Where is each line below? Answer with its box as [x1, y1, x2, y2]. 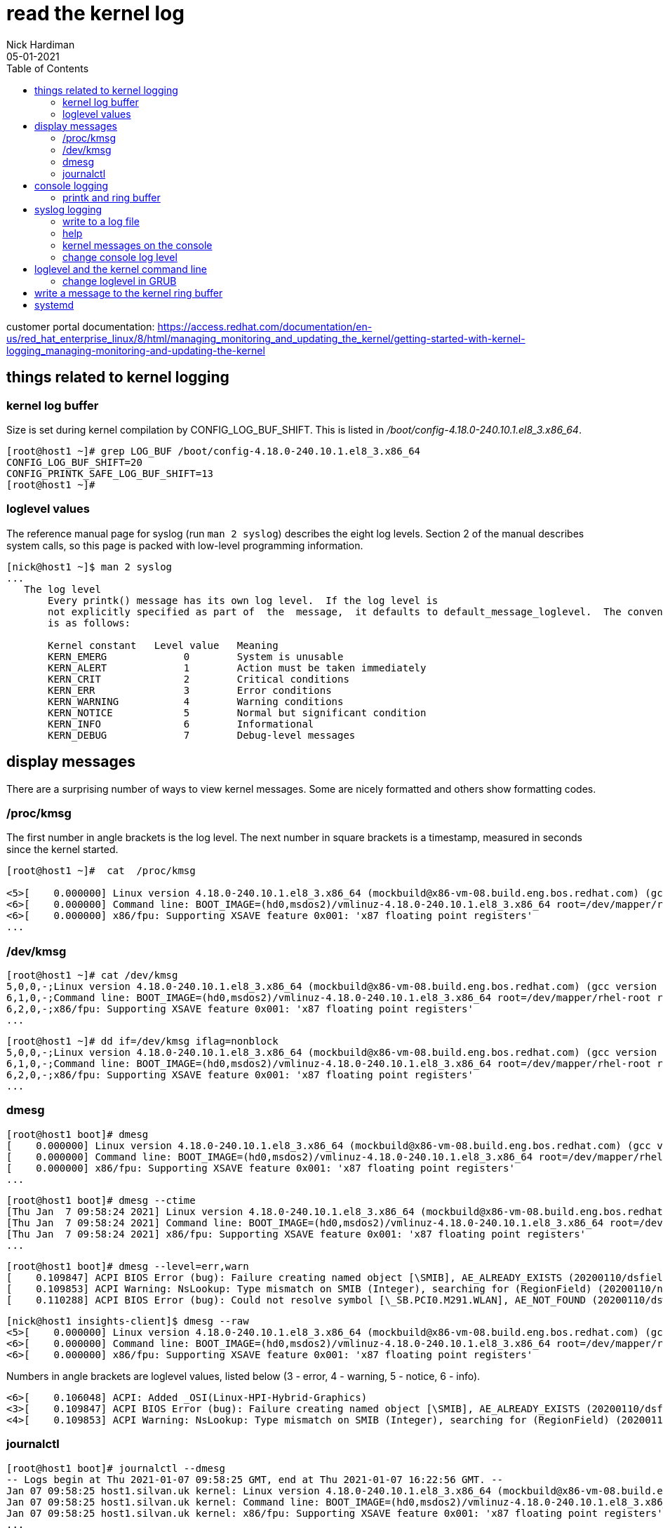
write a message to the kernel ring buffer [34, 286, 223, 299]
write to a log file [62, 215, 140, 227]
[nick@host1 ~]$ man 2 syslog [6, 561, 173, 572]
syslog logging [34, 203, 102, 215]
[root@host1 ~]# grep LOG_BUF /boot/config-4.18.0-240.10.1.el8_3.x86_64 [6, 445, 421, 457]
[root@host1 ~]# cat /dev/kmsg [6, 970, 178, 981]
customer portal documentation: [6, 320, 155, 333]
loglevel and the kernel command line [34, 262, 207, 275]
